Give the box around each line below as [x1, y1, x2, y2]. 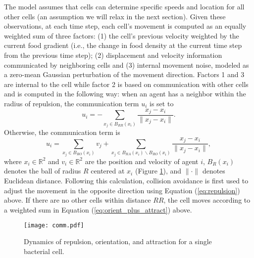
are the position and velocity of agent [85, 156, 199, 166]
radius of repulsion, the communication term [4, 98, 139, 108]
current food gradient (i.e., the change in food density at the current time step [4, 40, 242, 50]
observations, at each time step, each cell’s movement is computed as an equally [4, 21, 247, 31]
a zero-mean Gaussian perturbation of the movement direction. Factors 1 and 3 [4, 69, 245, 80]
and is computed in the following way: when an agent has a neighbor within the [4, 88, 246, 99]
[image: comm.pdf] [24, 222, 84, 229]
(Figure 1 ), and [135, 166, 182, 176]
